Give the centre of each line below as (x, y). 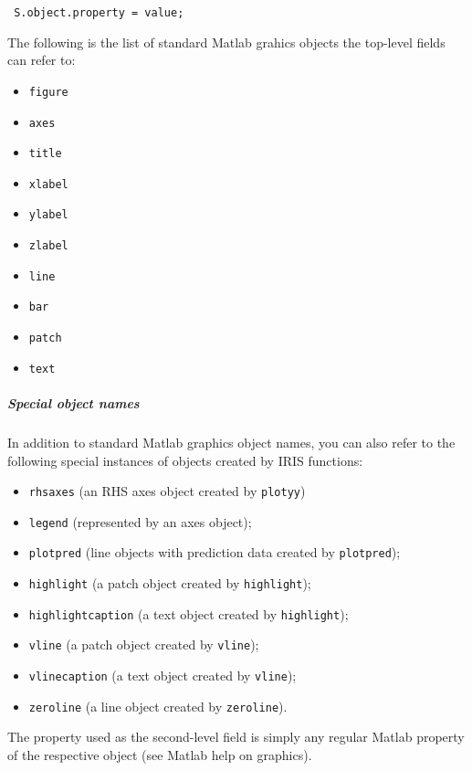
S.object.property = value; (99, 13)
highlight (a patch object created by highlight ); (170, 583)
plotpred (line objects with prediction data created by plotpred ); (215, 552)
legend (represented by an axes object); (140, 521)
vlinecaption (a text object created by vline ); (163, 676)
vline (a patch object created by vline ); (144, 644)
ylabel (48, 215)
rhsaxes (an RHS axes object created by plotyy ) (167, 491)
